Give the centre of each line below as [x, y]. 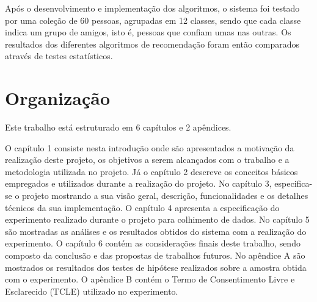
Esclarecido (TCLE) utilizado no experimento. [92, 291]
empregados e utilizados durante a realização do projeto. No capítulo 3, [138, 183]
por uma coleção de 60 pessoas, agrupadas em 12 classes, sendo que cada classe [153, 20]
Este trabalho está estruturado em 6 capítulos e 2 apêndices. [118, 127]
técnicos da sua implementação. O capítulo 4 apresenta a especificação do [142, 207]
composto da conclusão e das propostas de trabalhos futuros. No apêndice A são [155, 255]
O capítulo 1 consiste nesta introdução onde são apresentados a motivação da [150, 147]
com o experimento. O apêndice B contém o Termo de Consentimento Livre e [150, 279]
